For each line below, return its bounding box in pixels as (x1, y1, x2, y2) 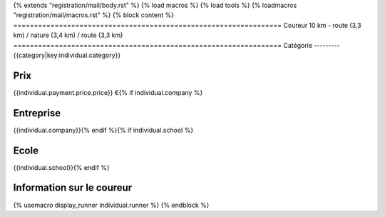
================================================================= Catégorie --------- (13, 41, 340, 49)
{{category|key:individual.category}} (13, 51, 121, 59)
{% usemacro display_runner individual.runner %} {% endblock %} (13, 201, 210, 209)
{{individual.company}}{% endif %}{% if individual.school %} (13, 126, 194, 134)
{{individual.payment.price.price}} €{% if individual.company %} (13, 88, 203, 96)
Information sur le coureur (13, 182, 133, 194)
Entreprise (13, 107, 61, 119)
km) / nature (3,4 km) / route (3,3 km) (13, 31, 123, 39)
